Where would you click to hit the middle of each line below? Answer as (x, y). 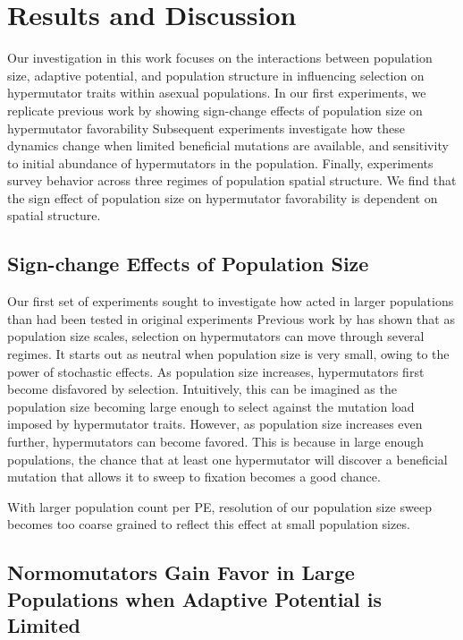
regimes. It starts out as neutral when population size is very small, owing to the (228, 354)
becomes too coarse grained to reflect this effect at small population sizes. (209, 524)
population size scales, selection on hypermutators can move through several (216, 336)
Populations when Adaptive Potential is (195, 598)
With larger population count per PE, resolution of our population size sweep (219, 506)
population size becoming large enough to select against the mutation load (211, 406)
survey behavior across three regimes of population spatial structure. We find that (232, 180)
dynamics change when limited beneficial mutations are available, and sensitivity (228, 145)
